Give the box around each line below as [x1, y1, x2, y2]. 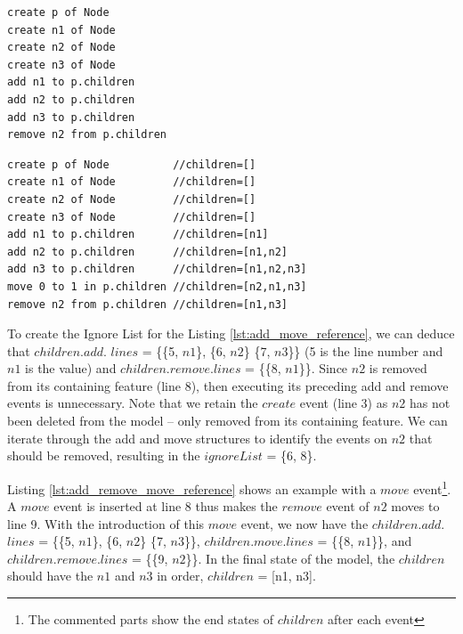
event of [326, 497, 370, 516]
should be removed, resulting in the [7, 446, 200, 465]
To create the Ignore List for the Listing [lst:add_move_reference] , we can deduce [7, 324, 455, 343]
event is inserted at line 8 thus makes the [53, 497, 278, 516]
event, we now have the [240, 514, 369, 532]
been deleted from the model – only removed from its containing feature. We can [7, 411, 448, 430]
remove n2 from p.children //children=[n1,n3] [7, 297, 288, 311]
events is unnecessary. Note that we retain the [7, 394, 258, 412]
